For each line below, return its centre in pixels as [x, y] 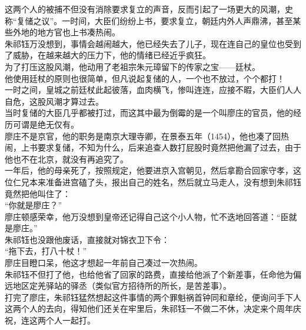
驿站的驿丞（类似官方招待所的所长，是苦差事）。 [138, 286]
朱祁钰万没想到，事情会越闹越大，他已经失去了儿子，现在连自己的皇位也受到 [153, 43]
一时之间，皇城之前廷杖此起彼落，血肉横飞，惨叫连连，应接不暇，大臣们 [145, 90]
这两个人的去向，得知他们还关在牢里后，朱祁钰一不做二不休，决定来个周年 [149, 309]
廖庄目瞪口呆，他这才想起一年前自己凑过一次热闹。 [104, 263]
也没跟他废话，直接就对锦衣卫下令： [99, 239]
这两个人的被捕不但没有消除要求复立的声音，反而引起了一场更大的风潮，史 [149, 9]
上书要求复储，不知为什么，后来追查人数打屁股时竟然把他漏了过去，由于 [161, 147]
